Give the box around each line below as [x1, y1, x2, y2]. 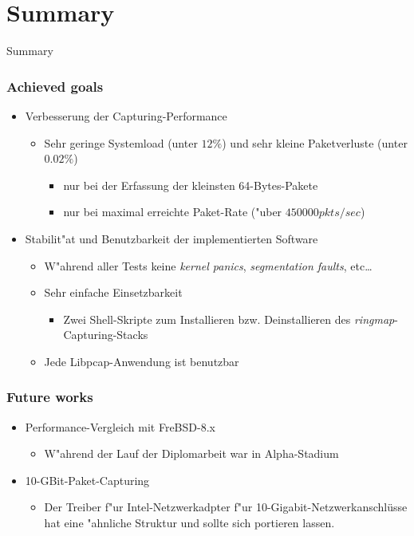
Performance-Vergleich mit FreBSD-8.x [25, 418, 215, 435]
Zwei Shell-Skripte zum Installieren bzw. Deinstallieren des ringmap [63, 310, 395, 327]
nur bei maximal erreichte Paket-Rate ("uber [63, 203, 282, 220]
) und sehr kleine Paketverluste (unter [222, 134, 408, 151]
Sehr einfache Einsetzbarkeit [44, 284, 183, 301]
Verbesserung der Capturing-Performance [25, 107, 227, 124]
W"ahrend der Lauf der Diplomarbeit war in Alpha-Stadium [44, 445, 339, 462]
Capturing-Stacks [63, 326, 148, 343]
